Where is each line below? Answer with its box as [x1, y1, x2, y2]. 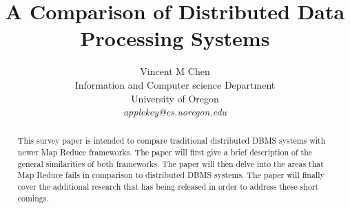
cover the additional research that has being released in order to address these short [17, 181, 319, 192]
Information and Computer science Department [74, 77, 276, 91]
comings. [17, 192, 49, 203]
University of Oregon [131, 91, 219, 105]
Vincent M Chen [140, 64, 210, 78]
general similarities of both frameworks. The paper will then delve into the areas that [17, 157, 324, 169]
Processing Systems [80, 24, 270, 52]
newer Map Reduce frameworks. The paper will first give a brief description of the [17, 146, 313, 158]
